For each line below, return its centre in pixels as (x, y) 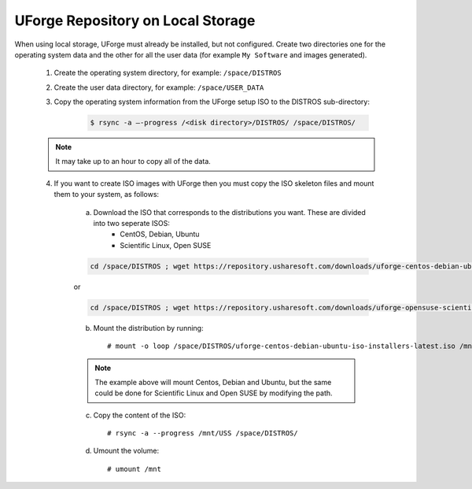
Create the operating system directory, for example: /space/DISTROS (168, 73)
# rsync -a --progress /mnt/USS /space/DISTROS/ (203, 433)
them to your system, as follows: (107, 194)
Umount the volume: (126, 451)
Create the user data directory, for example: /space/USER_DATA (159, 87)
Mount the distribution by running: (148, 328)
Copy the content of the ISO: (140, 415)
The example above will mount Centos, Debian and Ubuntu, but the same (213, 382)
